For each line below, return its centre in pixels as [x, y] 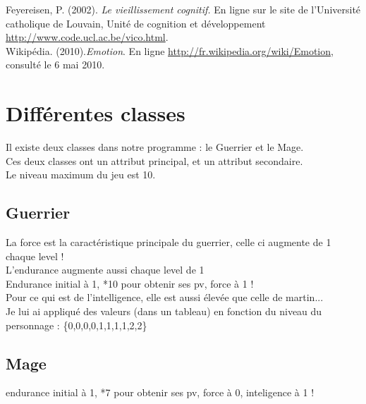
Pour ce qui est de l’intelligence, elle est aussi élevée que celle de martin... [165, 297]
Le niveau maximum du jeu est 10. [81, 175]
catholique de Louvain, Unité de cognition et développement [136, 23]
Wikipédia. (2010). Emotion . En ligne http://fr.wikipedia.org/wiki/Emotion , [170, 50]
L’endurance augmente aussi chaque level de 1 [105, 270]
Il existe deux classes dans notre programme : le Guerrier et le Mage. [155, 147]
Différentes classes [96, 113]
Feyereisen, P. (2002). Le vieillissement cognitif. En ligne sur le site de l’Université [183, 9]
